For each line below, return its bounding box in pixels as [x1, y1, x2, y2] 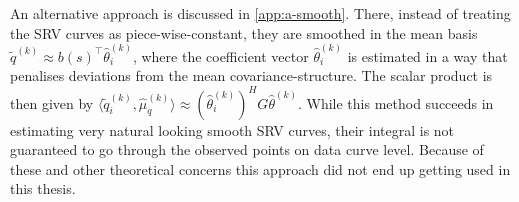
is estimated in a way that [347, 45, 508, 66]
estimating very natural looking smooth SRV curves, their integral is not [10, 119, 455, 140]
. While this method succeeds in [297, 92, 494, 113]
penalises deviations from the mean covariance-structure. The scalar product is [10, 65, 493, 86]
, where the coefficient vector [132, 45, 309, 66]
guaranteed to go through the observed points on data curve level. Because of [10, 139, 484, 160]
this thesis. [10, 178, 76, 199]
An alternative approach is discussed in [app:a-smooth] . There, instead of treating [10, 3, 511, 23]
